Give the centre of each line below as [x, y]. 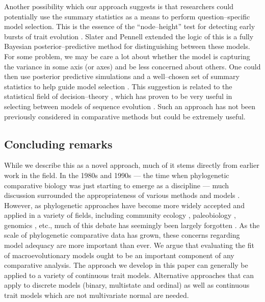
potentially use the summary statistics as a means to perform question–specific [127, 16]
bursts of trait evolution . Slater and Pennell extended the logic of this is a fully [129, 36]
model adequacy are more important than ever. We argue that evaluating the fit [129, 245]
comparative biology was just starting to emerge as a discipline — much [117, 185]
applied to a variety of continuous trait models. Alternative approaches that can [129, 275]
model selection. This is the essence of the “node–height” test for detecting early [130, 26]
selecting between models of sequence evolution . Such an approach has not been [130, 106]
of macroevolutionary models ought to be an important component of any [119, 255]
